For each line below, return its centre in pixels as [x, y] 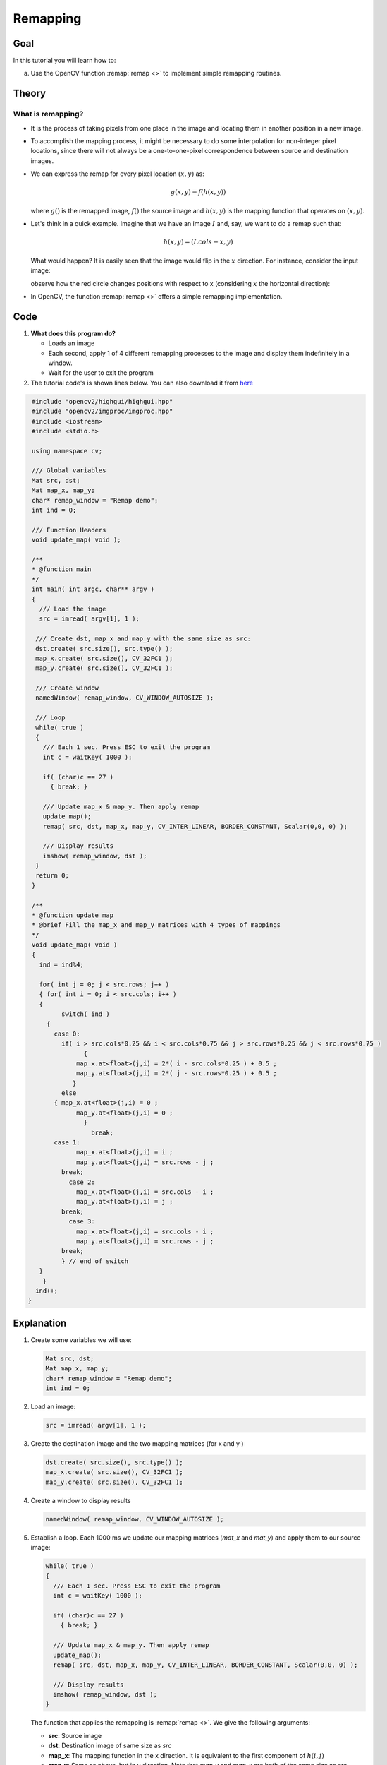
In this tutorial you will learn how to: [64, 61]
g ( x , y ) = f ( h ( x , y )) [198, 192]
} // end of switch [95, 1261]
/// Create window [67, 688]
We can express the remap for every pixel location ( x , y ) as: [117, 174]
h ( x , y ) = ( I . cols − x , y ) [198, 242]
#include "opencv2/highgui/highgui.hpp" [103, 401]
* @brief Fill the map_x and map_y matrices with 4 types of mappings [156, 925]
